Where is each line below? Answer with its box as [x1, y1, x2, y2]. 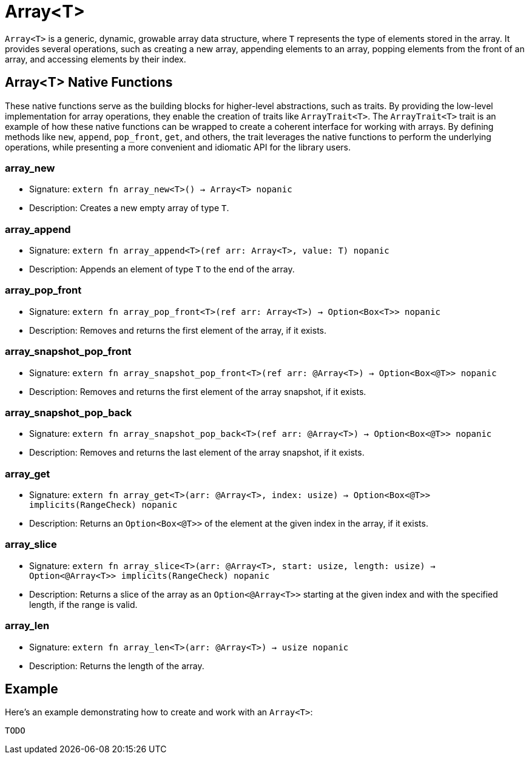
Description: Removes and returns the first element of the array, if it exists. [29, 325, 327, 336]
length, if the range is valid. [29, 599, 138, 610]
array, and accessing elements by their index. [5, 53, 186, 64]
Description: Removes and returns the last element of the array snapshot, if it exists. [29, 447, 365, 458]
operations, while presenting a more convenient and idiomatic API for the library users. [5, 141, 351, 152]
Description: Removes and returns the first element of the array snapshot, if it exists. [29, 386, 366, 397]
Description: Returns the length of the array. [29, 660, 204, 671]
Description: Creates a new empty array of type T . [29, 203, 229, 214]
